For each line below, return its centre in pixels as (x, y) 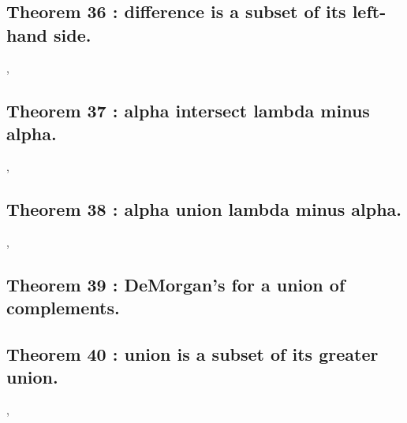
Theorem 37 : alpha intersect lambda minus (188, 110)
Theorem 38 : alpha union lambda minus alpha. (204, 208)
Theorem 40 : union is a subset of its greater (192, 353)
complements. (63, 307)
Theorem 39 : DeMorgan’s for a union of (176, 284)
